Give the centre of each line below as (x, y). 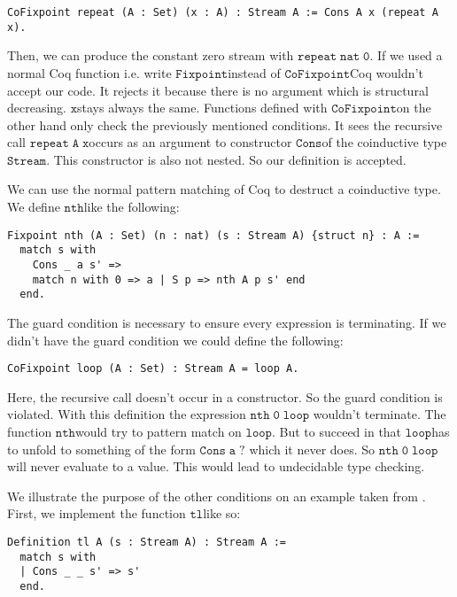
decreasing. (37, 108)
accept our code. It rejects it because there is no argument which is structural (218, 90)
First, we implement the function (97, 513)
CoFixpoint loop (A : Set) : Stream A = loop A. (153, 369)
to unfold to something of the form (101, 449)
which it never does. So (312, 449)
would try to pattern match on (158, 431)
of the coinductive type (384, 142)
